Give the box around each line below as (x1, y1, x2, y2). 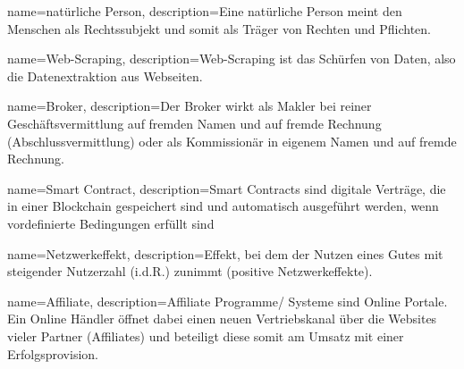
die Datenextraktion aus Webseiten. (7, 66, 203, 85)
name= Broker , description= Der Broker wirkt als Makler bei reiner (7, 96, 372, 115)
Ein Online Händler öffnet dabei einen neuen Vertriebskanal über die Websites (7, 309, 437, 328)
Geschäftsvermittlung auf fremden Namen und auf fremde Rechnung (7, 113, 382, 132)
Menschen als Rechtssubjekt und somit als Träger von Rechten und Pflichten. (7, 19, 431, 38)
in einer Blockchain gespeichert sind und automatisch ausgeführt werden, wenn (7, 197, 439, 215)
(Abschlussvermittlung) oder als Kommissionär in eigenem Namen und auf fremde (7, 131, 457, 150)
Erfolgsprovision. (7, 344, 98, 363)
